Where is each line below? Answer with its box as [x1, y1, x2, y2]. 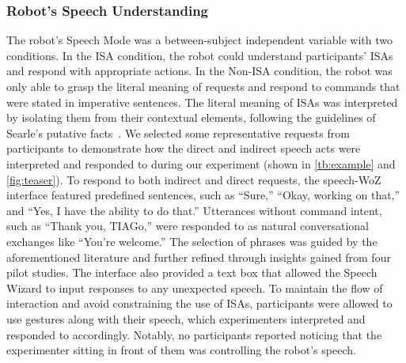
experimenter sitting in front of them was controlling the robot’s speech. [6, 342, 356, 358]
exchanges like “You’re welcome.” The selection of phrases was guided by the [6, 233, 378, 249]
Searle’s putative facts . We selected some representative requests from [6, 124, 350, 141]
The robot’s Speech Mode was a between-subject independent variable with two [6, 32, 393, 48]
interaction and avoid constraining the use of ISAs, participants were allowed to [6, 295, 393, 312]
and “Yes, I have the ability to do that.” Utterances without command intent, [6, 202, 382, 218]
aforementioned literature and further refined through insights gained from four [6, 248, 391, 265]
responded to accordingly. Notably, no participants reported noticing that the [6, 326, 382, 342]
